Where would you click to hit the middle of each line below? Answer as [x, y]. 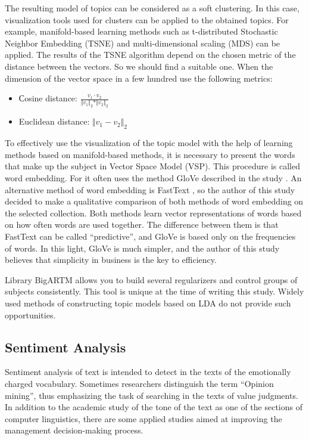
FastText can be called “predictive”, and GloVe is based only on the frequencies [150, 236]
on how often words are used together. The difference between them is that [142, 224]
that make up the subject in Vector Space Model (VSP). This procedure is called [152, 166]
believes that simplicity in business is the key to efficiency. [111, 260]
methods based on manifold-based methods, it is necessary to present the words [150, 154]
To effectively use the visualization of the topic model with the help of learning [149, 143]
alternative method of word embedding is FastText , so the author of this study [150, 189]
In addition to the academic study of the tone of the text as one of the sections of [154, 407]
